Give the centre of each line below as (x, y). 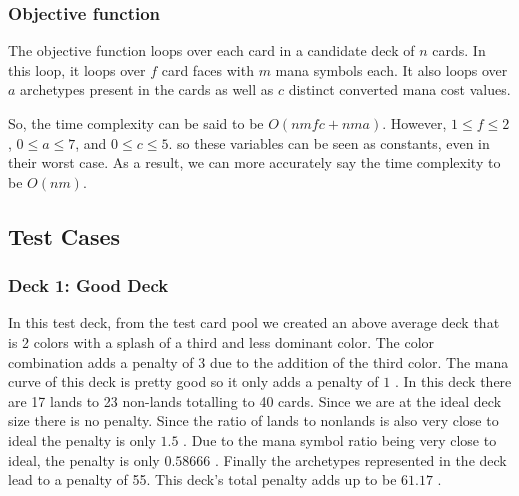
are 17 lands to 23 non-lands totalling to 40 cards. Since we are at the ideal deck (255, 400)
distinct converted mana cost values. (399, 89)
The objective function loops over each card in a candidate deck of (211, 50)
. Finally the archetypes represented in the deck (360, 459)
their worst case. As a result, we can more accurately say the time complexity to (254, 162)
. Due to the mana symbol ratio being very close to (340, 439)
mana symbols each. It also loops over (391, 69)
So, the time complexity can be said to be (136, 123)
